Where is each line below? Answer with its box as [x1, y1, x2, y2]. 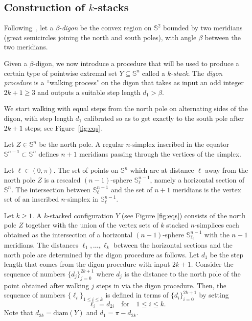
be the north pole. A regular [39, 139, 124, 149]
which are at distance [130, 165, 194, 175]
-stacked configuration [47, 210, 114, 220]
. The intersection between [11, 184, 91, 194]
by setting [199, 290, 229, 300]
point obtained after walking [4, 280, 89, 290]
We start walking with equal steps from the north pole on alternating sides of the [4, 103, 248, 114]
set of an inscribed [4, 194, 59, 204]
